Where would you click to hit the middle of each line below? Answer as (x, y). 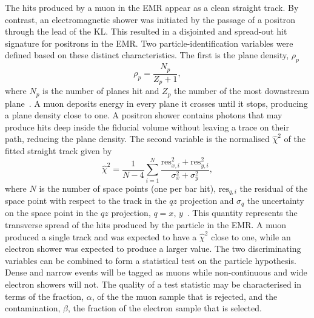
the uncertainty (276, 200)
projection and (207, 200)
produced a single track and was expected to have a (101, 236)
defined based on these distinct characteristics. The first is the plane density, (147, 55)
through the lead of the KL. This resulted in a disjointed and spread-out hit (146, 31)
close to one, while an (251, 236)
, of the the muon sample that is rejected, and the (185, 296)
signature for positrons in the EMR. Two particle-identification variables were (149, 43)
